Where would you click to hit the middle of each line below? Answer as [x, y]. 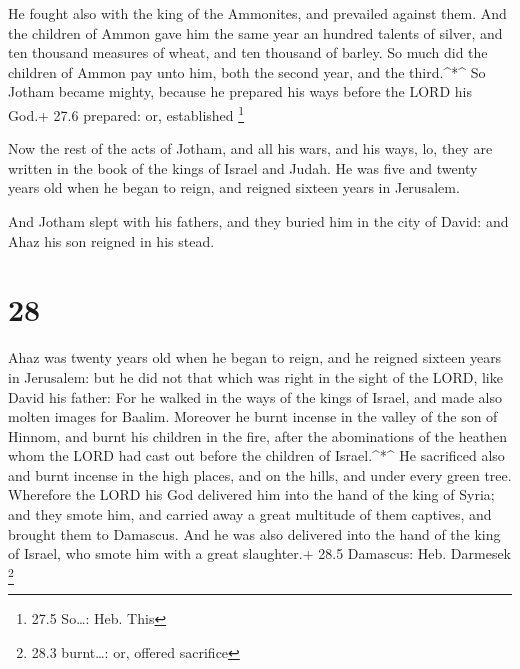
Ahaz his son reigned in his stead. [111, 240]
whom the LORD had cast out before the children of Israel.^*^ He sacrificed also [256, 455]
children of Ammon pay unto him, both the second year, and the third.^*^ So [247, 71]
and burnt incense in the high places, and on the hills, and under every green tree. [260, 474]
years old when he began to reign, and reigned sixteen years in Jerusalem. [234, 187]
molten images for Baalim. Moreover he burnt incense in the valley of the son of [253, 416]
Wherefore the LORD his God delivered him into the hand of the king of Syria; [251, 494]
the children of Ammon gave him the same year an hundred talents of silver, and [255, 32]
